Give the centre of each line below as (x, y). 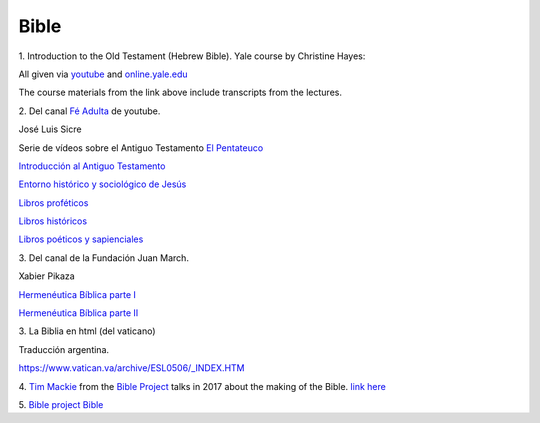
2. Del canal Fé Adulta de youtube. (89, 111)
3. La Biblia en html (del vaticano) (87, 331)
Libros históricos (53, 221)
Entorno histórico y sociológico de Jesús (102, 184)
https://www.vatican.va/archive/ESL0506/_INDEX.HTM (131, 368)
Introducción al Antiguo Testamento (92, 166)
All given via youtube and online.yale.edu (103, 74)
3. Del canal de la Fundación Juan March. (104, 257)
